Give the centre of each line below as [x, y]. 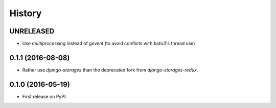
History [26, 13]
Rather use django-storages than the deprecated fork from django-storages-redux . [110, 70]
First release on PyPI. [45, 96]
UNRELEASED [32, 31]
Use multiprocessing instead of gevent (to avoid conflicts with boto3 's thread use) [109, 44]
